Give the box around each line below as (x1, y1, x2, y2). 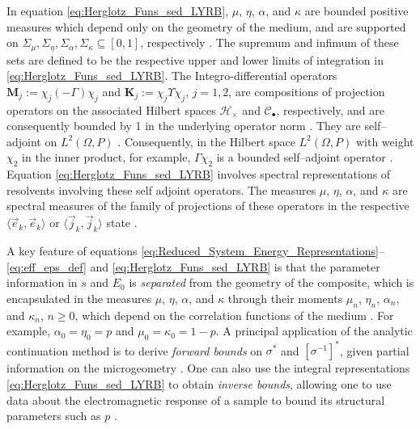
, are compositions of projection (228, 82, 385, 99)
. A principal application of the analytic (215, 322, 413, 339)
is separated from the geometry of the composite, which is (129, 274, 414, 291)
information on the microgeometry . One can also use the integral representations (6, 360, 410, 376)
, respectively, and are (276, 101, 384, 118)
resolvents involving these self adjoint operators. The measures (6, 181, 316, 198)
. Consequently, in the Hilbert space (117, 132, 295, 149)
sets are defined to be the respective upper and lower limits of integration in (6, 51, 384, 68)
